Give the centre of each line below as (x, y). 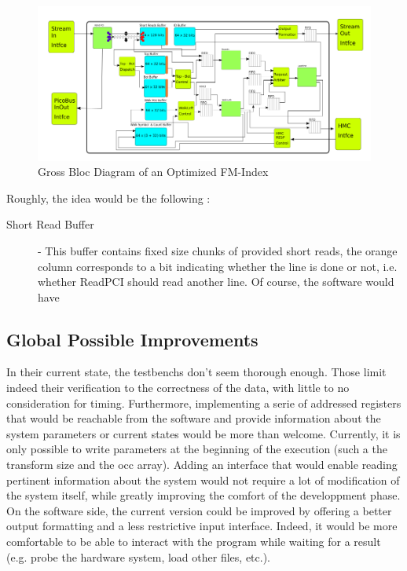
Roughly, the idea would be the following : (108, 198)
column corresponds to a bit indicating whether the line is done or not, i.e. (218, 266)
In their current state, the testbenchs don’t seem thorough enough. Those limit (196, 372)
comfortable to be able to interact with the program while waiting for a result (194, 542)
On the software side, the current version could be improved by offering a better (199, 510)
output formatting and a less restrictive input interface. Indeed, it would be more (202, 526)
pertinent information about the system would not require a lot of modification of (203, 479)
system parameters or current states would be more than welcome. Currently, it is (203, 433)
